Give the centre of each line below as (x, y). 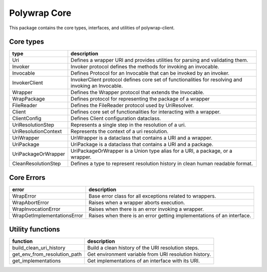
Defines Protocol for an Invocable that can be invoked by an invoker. (150, 73)
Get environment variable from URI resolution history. (149, 254)
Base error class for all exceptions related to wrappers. (153, 196)
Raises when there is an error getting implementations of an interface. (170, 216)
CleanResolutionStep (37, 163)
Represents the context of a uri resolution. (119, 131)
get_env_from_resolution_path (47, 254)
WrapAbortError (31, 202)
